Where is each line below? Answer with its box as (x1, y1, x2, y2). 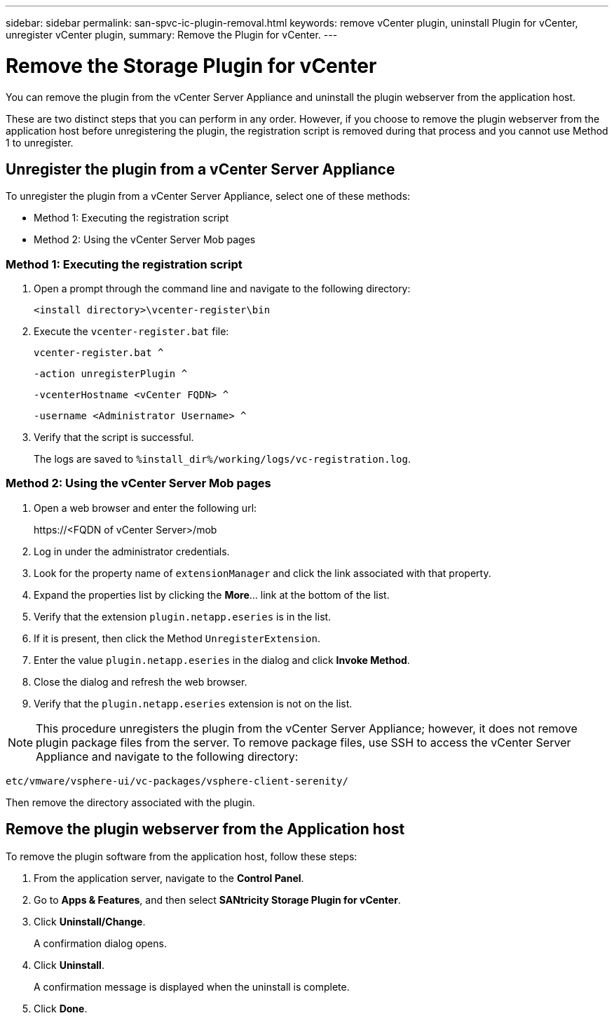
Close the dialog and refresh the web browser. (34, 675, 247, 688)
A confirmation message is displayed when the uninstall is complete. (34, 980, 350, 993)
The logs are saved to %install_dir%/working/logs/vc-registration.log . (34, 453, 411, 466)
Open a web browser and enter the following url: (34, 501, 257, 514)
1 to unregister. (6, 136, 74, 149)
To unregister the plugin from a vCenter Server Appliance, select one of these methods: (6, 190, 411, 203)
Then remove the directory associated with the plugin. (6, 796, 255, 808)
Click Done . (34, 1002, 88, 1014)
